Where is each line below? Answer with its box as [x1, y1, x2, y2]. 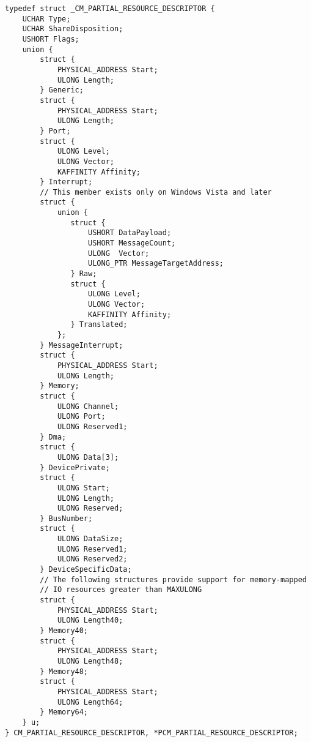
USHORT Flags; [22, 34, 79, 43]
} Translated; [70, 320, 128, 329]
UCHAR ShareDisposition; [22, 24, 123, 34]
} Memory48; [40, 667, 89, 676]
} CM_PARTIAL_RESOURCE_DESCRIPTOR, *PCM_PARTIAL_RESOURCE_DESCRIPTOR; [5, 728, 298, 737]
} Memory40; [40, 626, 89, 635]
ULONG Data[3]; [57, 452, 119, 462]
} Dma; [40, 432, 67, 441]
